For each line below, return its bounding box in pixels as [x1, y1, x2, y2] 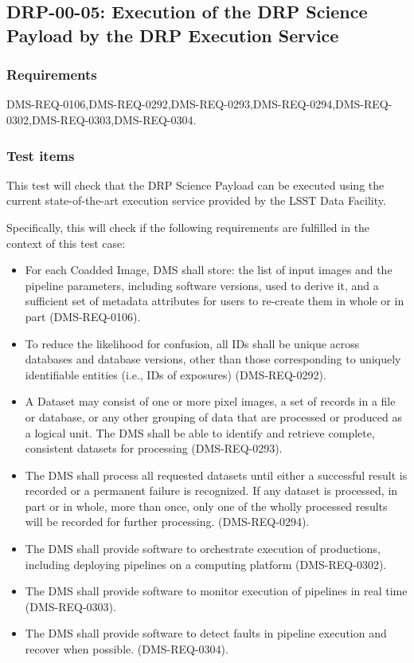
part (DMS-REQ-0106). [25, 308, 141, 324]
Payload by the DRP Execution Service [6, 22, 339, 47]
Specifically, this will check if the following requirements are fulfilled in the [6, 218, 370, 235]
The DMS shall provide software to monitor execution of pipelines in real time [25, 583, 408, 599]
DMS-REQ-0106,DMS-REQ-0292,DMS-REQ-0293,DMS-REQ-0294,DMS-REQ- [6, 96, 393, 112]
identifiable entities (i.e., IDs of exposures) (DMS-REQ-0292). [25, 366, 326, 382]
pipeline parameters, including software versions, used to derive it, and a [25, 277, 379, 293]
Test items [6, 145, 75, 165]
